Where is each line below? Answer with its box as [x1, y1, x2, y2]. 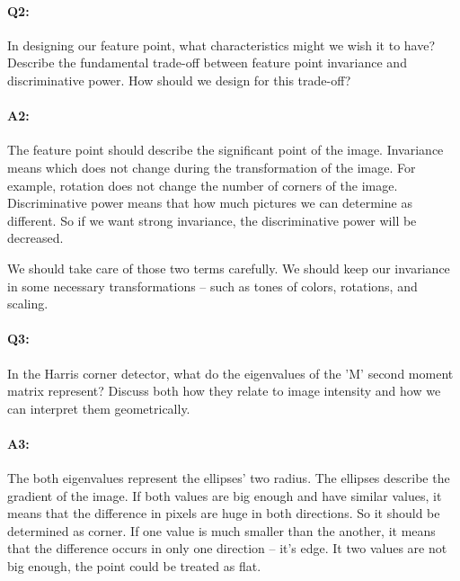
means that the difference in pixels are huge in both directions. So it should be [7, 504, 440, 523]
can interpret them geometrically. [7, 398, 190, 417]
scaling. [7, 294, 49, 313]
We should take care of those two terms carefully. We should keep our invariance [7, 258, 450, 277]
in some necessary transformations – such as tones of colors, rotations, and [7, 276, 418, 295]
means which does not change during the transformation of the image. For [7, 157, 416, 176]
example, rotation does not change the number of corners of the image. [7, 175, 398, 194]
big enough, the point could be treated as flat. [7, 557, 261, 576]
